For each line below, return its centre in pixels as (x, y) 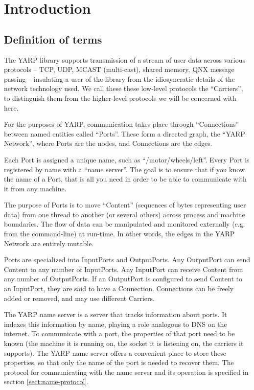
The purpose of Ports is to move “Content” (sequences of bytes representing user (125, 205)
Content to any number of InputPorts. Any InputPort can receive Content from (124, 269)
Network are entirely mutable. (49, 243)
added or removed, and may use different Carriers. (79, 298)
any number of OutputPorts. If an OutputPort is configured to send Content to (123, 279)
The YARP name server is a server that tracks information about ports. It (115, 314)
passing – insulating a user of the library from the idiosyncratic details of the (119, 79)
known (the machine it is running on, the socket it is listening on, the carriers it (124, 343)
